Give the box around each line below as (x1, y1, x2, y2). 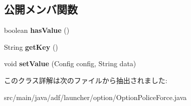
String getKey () (4, 41, 58, 52)
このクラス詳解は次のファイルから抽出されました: (4, 75, 167, 85)
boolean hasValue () (4, 25, 70, 35)
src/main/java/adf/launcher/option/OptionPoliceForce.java (4, 92, 187, 102)
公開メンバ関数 (4, 1, 78, 17)
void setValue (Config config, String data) (4, 58, 136, 69)
